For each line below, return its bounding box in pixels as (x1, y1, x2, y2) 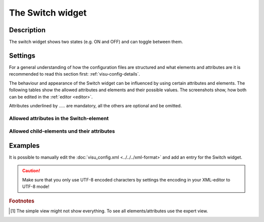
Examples (9, 141, 40, 150)
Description (9, 26, 46, 34)
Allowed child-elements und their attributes (9, 128, 115, 135)
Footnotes (9, 198, 35, 204)
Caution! (22, 168, 41, 174)
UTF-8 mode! (22, 183, 50, 190)
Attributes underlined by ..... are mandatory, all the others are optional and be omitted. (9, 102, 182, 108)
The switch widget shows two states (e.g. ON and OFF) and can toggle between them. (9, 39, 183, 45)
